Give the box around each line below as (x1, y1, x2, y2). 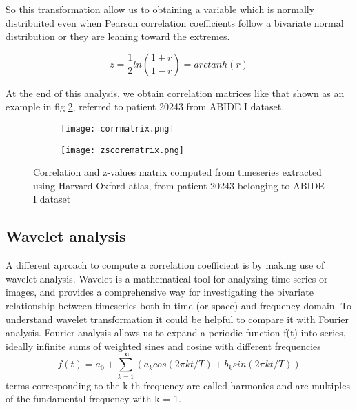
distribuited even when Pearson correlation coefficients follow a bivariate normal (6, 15, 344, 30)
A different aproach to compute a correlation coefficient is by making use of (6, 258, 325, 272)
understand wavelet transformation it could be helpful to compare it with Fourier (6, 311, 349, 326)
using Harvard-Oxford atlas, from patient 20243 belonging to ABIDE (33, 178, 325, 192)
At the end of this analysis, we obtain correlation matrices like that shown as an (6, 85, 345, 100)
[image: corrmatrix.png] (61, 123, 174, 134)
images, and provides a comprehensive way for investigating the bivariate (6, 285, 314, 299)
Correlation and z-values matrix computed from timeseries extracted (33, 165, 322, 179)
